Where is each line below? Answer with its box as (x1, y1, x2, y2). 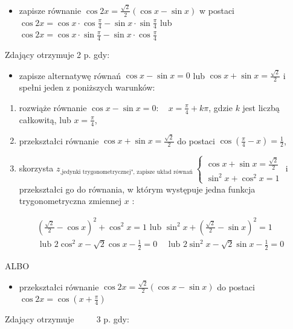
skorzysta (19, 162, 54, 174)
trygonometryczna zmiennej (19, 194, 122, 207)
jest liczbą (242, 101, 280, 113)
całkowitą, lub (19, 113, 71, 126)
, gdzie (208, 101, 233, 113)
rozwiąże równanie (19, 101, 87, 113)
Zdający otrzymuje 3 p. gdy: (5, 313, 129, 325)
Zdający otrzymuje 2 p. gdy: (5, 48, 110, 61)
